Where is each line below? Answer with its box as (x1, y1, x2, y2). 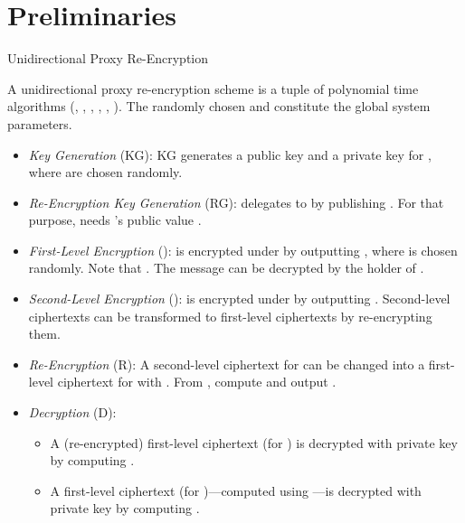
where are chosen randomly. (28, 163, 183, 182)
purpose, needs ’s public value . (28, 210, 202, 229)
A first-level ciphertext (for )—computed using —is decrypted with (50, 481, 422, 500)
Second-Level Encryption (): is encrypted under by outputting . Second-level (28, 289, 451, 308)
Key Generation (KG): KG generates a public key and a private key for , (28, 145, 432, 163)
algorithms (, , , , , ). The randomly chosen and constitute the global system (7, 97, 431, 116)
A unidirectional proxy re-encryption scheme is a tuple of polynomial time (7, 79, 419, 98)
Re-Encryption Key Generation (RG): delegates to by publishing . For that (28, 192, 444, 211)
